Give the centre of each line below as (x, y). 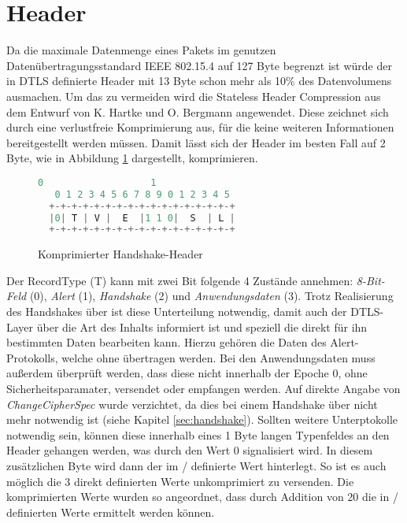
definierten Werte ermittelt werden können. (111, 512)
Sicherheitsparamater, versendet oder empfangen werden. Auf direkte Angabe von (203, 388)
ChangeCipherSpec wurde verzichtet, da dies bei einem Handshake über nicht (192, 404)
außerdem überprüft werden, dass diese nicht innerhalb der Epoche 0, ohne (187, 373)
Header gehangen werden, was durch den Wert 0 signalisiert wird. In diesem (190, 450)
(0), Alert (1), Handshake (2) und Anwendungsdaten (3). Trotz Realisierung (211, 296)
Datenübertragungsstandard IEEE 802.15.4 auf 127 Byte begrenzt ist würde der (199, 65)
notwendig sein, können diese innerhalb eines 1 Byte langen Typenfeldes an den (198, 434)
